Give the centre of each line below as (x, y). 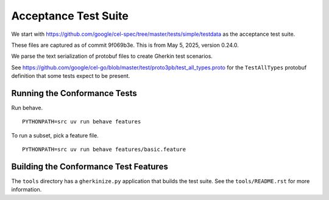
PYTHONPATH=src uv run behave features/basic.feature (104, 150)
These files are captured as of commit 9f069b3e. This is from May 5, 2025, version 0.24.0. (125, 45)
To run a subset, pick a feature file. (55, 135)
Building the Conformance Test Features (90, 167)
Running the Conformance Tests (74, 93)
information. (27, 190)
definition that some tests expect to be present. (71, 76)
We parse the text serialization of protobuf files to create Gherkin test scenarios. (112, 56)
